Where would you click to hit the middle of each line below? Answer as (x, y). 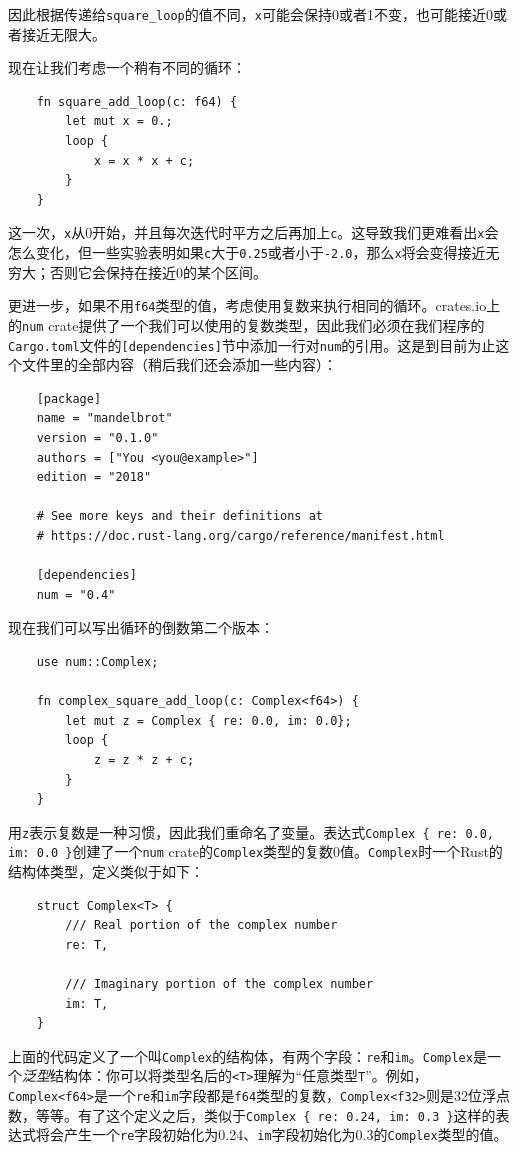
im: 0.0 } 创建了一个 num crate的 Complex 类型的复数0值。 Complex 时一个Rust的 (255, 851)
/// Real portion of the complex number (201, 925)
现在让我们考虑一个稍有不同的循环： (127, 67)
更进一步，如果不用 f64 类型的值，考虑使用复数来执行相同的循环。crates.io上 (254, 305)
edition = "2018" (94, 477)
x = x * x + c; (144, 160)
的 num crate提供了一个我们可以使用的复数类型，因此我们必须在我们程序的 (246, 324)
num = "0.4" (76, 594)
